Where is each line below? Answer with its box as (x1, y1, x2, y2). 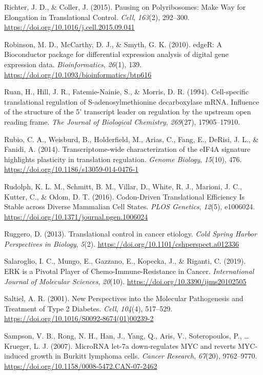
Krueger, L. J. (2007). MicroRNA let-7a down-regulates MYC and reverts (4, 340, 236, 351)
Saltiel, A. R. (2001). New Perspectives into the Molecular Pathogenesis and (4, 293, 244, 304)
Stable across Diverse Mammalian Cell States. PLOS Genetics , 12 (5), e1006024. (4, 201, 255, 212)
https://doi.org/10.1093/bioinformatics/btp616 (4, 69, 152, 80)
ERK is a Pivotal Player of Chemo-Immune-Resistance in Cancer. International (4, 266, 254, 277)
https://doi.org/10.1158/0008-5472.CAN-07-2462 (4, 360, 157, 371)
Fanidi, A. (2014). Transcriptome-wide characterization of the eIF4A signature (4, 144, 251, 154)
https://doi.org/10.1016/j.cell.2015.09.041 (4, 22, 135, 32)
